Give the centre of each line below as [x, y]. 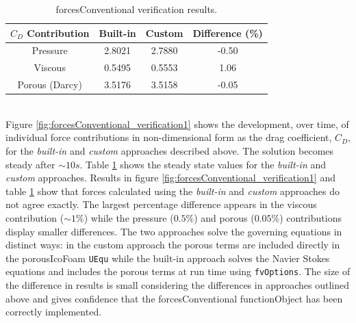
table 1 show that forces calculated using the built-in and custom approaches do [173, 191]
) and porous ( [224, 217]
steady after [30, 164]
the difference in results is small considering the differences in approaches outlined [177, 285]
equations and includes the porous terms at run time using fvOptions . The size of [178, 271]
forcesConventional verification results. [137, 9]
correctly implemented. [54, 312]
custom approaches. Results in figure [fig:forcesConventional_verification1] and [170, 178]
